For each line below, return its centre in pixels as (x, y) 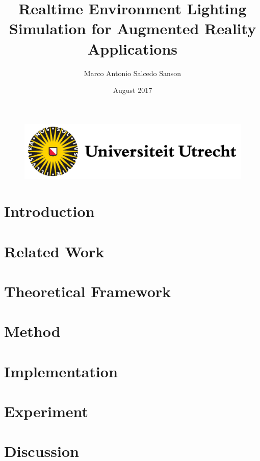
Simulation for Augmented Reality (133, 28)
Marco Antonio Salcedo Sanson (133, 73)
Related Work (54, 251)
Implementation (61, 371)
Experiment (46, 411)
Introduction (49, 211)
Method (32, 331)
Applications (133, 48)
